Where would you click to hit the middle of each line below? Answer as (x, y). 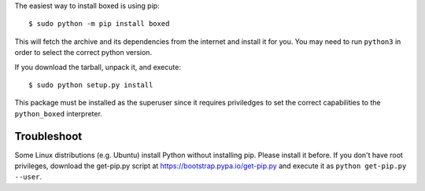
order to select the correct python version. (83, 53)
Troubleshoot (48, 136)
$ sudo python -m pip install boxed (99, 24)
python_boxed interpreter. (58, 113)
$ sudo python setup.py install (91, 85)
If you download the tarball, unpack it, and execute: (98, 67)
